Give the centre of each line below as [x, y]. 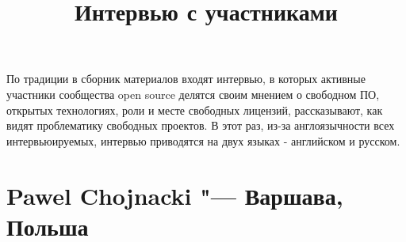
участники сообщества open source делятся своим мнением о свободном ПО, [193, 94]
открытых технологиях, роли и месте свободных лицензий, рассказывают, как [195, 110]
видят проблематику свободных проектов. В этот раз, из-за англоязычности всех [201, 125]
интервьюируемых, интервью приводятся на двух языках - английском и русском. [203, 140]
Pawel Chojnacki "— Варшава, [175, 195]
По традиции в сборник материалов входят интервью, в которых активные [186, 79]
